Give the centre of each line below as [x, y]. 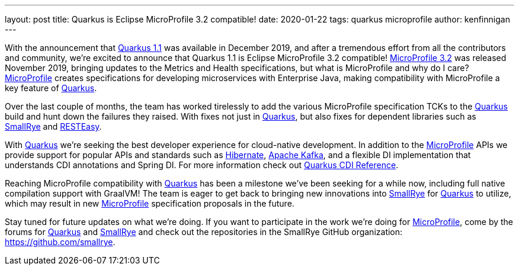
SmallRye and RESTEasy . [53, 126]
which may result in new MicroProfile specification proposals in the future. [150, 203]
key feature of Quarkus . [51, 88]
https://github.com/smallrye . [60, 242]
